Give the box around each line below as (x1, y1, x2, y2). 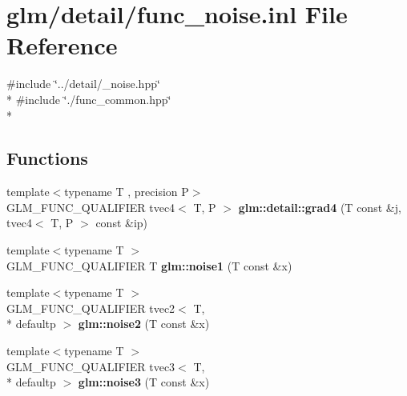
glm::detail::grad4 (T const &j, (238, 198, 401, 215)
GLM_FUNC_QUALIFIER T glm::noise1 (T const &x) (6, 257, 292, 274)
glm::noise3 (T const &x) (78, 374, 210, 390)
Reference (6, 29, 118, 62)
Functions (6, 146, 88, 170)
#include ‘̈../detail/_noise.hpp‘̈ (6, 75, 160, 92)
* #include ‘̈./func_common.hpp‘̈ (6, 90, 171, 107)
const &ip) (95, 214, 148, 231)
